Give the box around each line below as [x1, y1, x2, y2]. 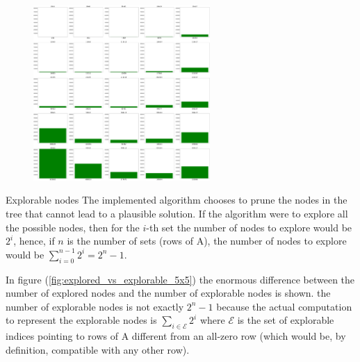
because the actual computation [216, 299, 352, 313]
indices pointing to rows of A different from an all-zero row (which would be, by [6, 329, 346, 343]
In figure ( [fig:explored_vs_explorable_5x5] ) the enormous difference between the [6, 272, 355, 286]
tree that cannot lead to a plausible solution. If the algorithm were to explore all [6, 206, 348, 221]
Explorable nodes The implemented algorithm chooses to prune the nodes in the [6, 192, 347, 207]
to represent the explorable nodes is [6, 313, 157, 327]
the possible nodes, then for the [6, 220, 140, 234]
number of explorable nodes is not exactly [6, 299, 184, 313]
